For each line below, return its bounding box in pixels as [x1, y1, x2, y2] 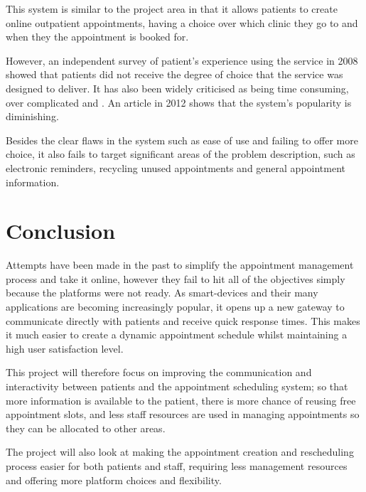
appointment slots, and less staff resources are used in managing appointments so [6, 407, 360, 422]
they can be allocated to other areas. [6, 420, 166, 435]
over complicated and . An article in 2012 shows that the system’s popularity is [6, 95, 352, 109]
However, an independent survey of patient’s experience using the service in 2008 [6, 53, 358, 68]
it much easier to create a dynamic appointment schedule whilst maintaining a [6, 327, 348, 342]
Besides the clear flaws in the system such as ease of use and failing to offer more [6, 132, 358, 147]
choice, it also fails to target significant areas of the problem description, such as [6, 146, 355, 161]
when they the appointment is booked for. [6, 29, 189, 44]
